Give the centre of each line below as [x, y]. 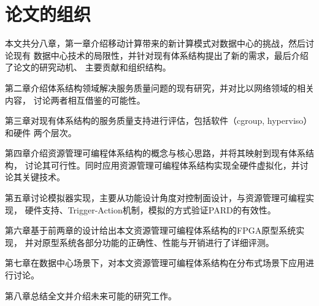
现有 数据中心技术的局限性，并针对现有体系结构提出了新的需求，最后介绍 [161, 55]
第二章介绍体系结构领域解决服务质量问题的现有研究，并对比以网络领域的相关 [159, 87]
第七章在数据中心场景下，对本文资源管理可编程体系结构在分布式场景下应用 [155, 263]
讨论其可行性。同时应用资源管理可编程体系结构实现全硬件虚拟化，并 [162, 165]
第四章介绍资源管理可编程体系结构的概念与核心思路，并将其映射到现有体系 [155, 153]
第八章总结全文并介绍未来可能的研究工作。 [91, 295]
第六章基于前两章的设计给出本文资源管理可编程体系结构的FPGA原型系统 [151, 230]
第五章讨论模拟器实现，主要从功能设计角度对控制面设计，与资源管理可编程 [155, 198]
